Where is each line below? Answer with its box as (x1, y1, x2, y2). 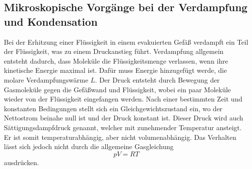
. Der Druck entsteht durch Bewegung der (95, 74, 220, 84)
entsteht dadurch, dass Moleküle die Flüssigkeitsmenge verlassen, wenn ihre (4, 55, 228, 66)
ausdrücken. (4, 157, 39, 167)
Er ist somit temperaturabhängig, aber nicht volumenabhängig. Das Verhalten (4, 132, 236, 142)
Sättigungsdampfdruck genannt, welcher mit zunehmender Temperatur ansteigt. (4, 122, 242, 132)
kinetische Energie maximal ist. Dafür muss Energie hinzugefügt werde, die (4, 65, 227, 75)
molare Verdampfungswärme (4, 74, 88, 84)
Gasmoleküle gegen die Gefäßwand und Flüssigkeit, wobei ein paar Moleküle (4, 84, 231, 94)
